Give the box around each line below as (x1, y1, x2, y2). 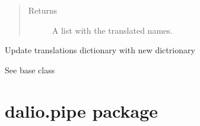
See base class (5, 63, 55, 76)
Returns (28, 4, 58, 16)
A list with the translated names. (52, 24, 173, 36)
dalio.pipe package (5, 98, 158, 122)
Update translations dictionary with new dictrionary (5, 44, 195, 56)
